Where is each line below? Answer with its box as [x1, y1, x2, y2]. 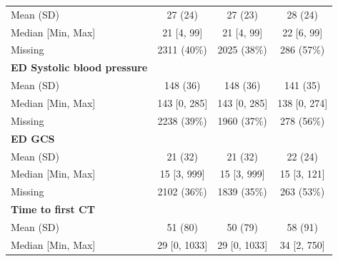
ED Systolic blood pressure [11, 60, 148, 75]
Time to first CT [11, 202, 95, 217]
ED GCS [11, 130, 55, 145]
